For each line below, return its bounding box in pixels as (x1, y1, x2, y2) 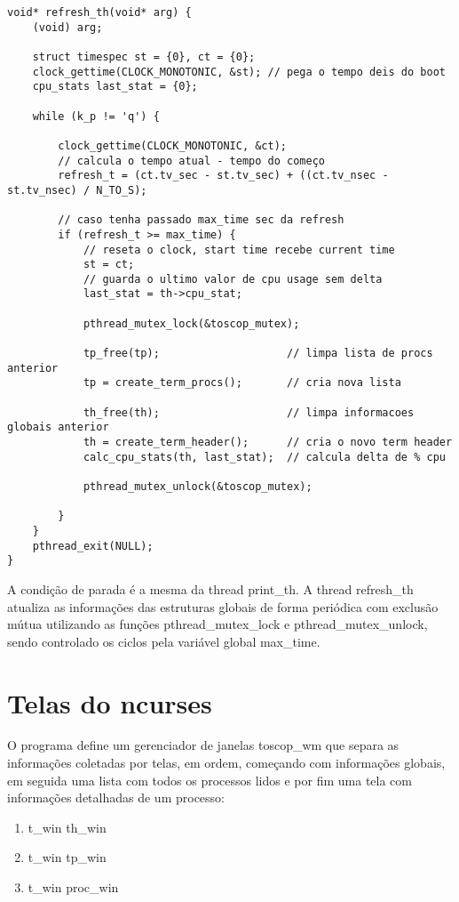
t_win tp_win (28, 848, 107, 866)
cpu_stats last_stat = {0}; (32, 80, 198, 93)
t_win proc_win (28, 878, 119, 896)
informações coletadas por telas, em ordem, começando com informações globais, (7, 753, 446, 772)
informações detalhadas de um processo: (7, 788, 225, 807)
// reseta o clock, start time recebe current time (83, 243, 395, 256)
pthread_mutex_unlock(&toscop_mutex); (83, 480, 313, 493)
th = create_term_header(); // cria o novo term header (83, 436, 453, 449)
